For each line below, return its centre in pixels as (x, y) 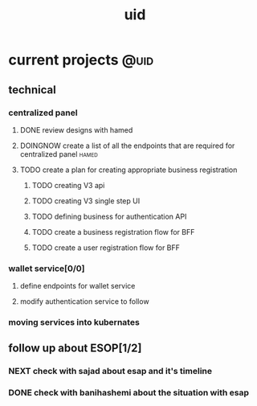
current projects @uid (81, 60)
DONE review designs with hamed (76, 129)
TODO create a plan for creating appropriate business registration (128, 170)
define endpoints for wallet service (78, 286)
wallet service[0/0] (47, 269)
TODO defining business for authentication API (109, 216)
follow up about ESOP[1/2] (75, 349)
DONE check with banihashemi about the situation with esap (128, 393)
